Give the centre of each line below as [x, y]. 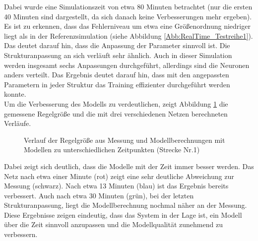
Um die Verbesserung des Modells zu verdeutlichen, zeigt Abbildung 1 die [116, 103]
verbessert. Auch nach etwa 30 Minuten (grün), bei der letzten [99, 195]
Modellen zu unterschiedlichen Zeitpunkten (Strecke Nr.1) [112, 150]
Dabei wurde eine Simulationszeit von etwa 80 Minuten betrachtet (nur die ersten [128, 6]
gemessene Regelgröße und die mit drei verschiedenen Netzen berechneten [116, 113]
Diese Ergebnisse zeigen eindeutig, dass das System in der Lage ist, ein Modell [123, 214]
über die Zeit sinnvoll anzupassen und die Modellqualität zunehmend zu [113, 224]
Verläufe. [18, 123]
